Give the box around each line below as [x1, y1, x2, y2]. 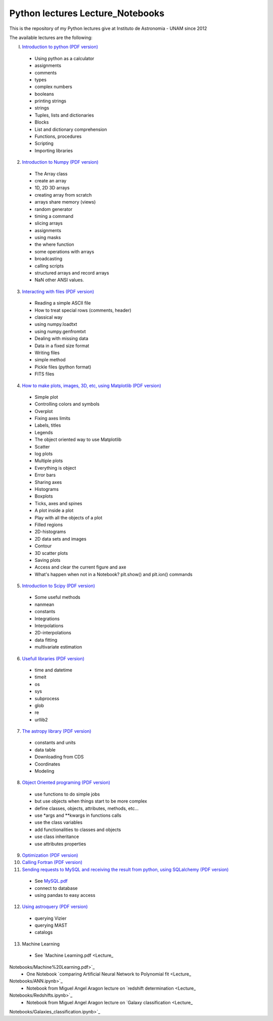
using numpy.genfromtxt [34, 328, 86, 334]
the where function [34, 241, 74, 248]
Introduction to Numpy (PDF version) [22, 159, 99, 165]
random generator [34, 206, 73, 212]
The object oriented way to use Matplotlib [34, 436, 122, 443]
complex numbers [34, 84, 73, 90]
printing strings [34, 98, 67, 104]
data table [34, 746, 56, 752]
